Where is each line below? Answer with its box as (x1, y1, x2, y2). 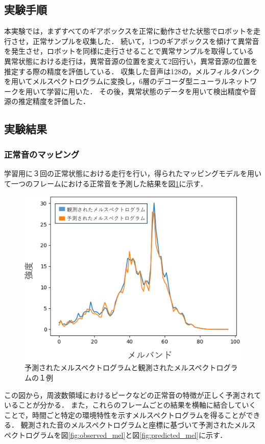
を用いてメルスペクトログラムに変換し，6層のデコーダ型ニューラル (4, 76, 229, 87)
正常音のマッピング (4, 147, 80, 160)
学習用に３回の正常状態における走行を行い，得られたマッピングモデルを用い (4, 167, 261, 178)
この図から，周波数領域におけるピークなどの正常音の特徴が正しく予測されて (4, 389, 261, 400)
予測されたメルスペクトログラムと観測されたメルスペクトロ (25, 362, 224, 373)
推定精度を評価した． (18, 96, 90, 107)
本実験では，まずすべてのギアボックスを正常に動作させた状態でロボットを (4, 26, 254, 36)
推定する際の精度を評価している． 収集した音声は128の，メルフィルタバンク (4, 66, 260, 76)
